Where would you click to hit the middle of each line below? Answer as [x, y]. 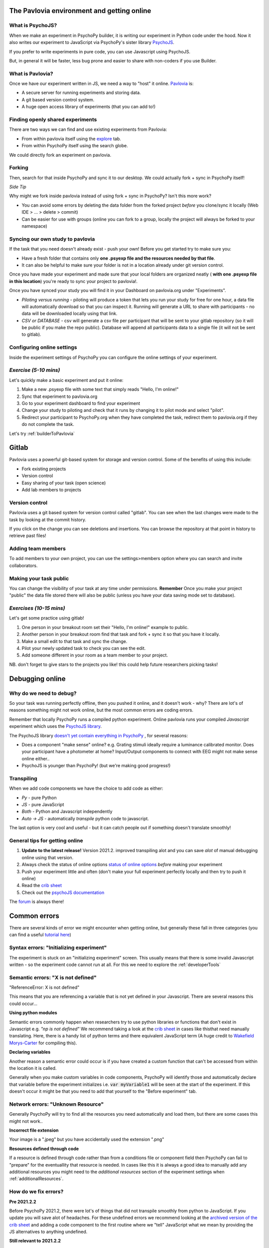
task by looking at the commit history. [48, 520]
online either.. [36, 758]
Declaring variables [30, 1052]
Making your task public [39, 578]
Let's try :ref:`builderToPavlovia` [42, 433]
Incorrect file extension [34, 1130]
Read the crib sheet [42, 886]
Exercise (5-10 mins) [35, 370]
